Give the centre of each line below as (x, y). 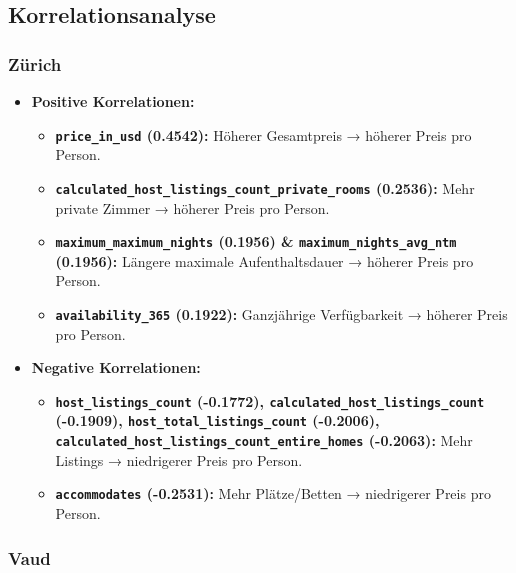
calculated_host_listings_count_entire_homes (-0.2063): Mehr (264, 440)
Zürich (35, 63)
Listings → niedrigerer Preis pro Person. (179, 459)
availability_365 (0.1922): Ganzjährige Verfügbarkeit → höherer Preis (281, 313)
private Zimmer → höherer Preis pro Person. (192, 207)
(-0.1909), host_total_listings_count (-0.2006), (217, 420)
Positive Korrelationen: (113, 101)
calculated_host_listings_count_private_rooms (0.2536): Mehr (265, 187)
